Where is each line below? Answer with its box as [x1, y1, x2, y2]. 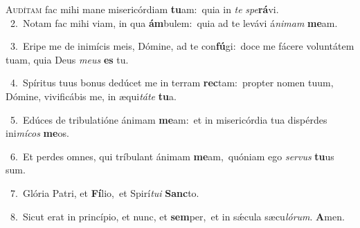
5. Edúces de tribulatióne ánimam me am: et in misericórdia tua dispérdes [10, 112, 327, 126]
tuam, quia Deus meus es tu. [6, 52, 129, 66]
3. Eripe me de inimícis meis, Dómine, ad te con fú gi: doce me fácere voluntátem [10, 39, 354, 53]
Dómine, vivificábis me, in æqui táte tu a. [6, 88, 177, 103]
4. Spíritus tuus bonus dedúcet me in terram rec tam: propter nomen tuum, [10, 75, 334, 90]
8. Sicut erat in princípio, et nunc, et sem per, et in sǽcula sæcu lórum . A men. [10, 209, 345, 223]
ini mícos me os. [6, 126, 69, 140]
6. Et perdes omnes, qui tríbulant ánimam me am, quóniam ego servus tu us [10, 149, 334, 163]
